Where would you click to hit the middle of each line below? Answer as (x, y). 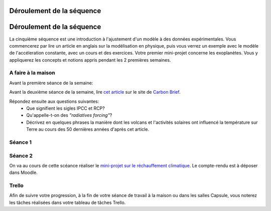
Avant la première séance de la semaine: (51, 83)
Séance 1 (21, 142)
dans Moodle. (23, 172)
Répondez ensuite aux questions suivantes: (54, 101)
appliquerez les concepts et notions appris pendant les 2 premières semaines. (90, 60)
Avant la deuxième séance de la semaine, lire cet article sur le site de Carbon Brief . (95, 92)
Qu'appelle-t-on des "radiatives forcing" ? (69, 115)
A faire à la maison (32, 73)
